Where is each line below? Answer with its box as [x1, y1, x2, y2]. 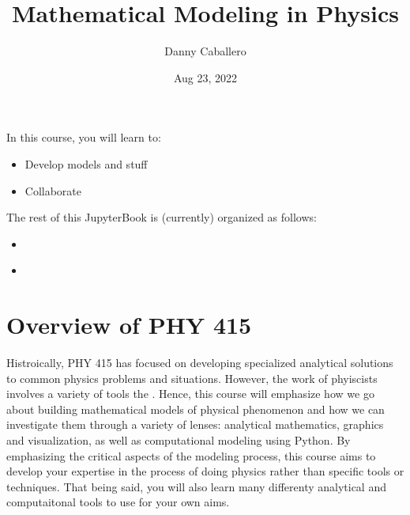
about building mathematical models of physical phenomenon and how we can [6, 400, 385, 417]
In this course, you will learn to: [6, 129, 161, 146]
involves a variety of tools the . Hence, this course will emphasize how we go [6, 385, 374, 402]
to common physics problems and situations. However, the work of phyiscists [6, 369, 378, 386]
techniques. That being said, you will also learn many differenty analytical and [6, 478, 386, 494]
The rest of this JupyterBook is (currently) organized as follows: [6, 209, 317, 225]
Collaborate [24, 182, 82, 199]
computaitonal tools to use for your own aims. [6, 494, 230, 510]
